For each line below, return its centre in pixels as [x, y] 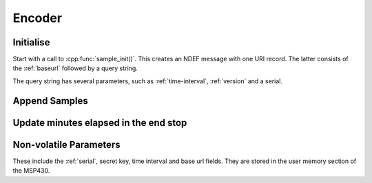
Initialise [31, 42]
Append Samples [51, 101]
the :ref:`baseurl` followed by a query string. [75, 68]
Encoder [37, 18]
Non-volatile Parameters [66, 144]
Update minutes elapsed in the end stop [100, 123]
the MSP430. [31, 171]
